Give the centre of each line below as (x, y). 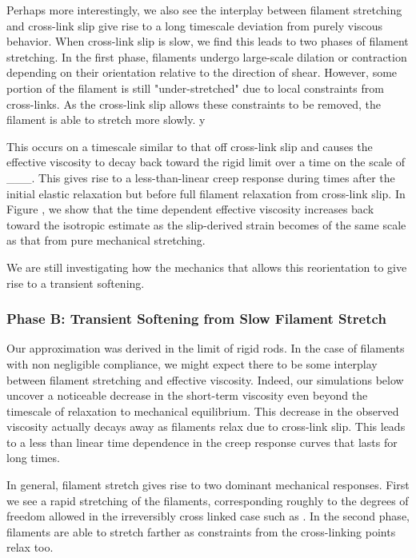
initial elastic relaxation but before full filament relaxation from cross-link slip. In (206, 193)
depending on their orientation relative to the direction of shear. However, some (202, 72)
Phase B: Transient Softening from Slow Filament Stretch (196, 319)
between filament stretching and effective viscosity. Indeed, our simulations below (205, 379)
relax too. (30, 547)
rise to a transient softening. (76, 283)
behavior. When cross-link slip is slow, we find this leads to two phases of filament (208, 41)
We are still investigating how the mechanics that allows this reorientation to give (207, 267)
